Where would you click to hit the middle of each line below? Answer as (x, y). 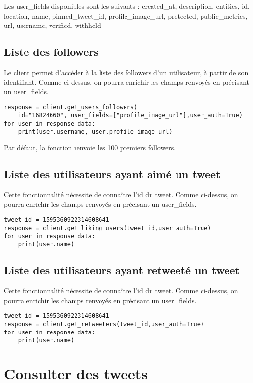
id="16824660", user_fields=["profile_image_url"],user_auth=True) (130, 115)
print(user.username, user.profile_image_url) (95, 132)
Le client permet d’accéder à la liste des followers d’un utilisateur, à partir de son (126, 72)
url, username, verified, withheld (52, 25)
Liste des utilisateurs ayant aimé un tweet (112, 174)
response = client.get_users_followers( (71, 107)
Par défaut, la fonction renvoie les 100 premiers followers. (90, 147)
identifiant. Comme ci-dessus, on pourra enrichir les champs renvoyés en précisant (127, 82)
